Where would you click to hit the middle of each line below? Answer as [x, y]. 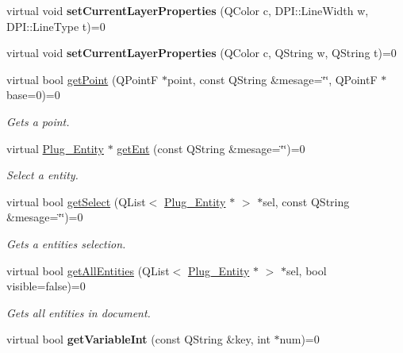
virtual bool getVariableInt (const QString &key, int [138, 339]
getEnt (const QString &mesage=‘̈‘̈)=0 [211, 148]
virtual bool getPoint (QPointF [83, 79]
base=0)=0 [33, 95]
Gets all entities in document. [79, 312]
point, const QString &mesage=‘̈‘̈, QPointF [272, 79]
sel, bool [307, 270]
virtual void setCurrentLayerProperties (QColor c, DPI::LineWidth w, [188, 10]
